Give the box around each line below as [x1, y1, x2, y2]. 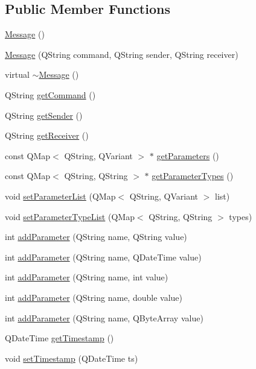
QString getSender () [5, 109, 83, 121]
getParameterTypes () [152, 169, 234, 182]
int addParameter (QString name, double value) [5, 291, 182, 303]
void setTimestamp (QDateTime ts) [5, 352, 138, 364]
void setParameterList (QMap [5, 189, 116, 202]
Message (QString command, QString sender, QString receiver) [5, 48, 238, 60]
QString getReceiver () [5, 129, 89, 142]
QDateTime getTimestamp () [5, 332, 114, 344]
